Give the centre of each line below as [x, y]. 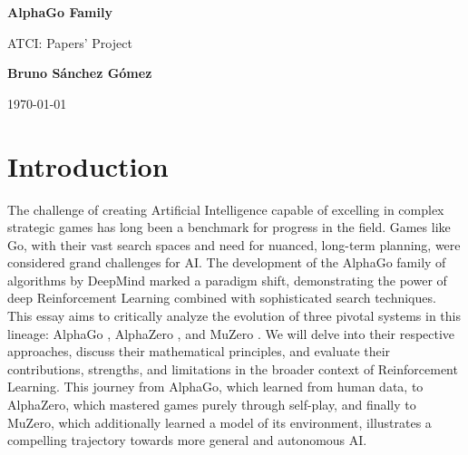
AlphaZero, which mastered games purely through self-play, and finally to [212, 405]
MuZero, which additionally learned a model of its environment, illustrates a [219, 422]
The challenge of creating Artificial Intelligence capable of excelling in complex [226, 209]
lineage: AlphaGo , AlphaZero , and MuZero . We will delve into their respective [231, 333]
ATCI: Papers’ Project [70, 42]
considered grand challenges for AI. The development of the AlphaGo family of [227, 262]
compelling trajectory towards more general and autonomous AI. [187, 440]
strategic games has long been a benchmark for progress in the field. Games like [229, 227]
